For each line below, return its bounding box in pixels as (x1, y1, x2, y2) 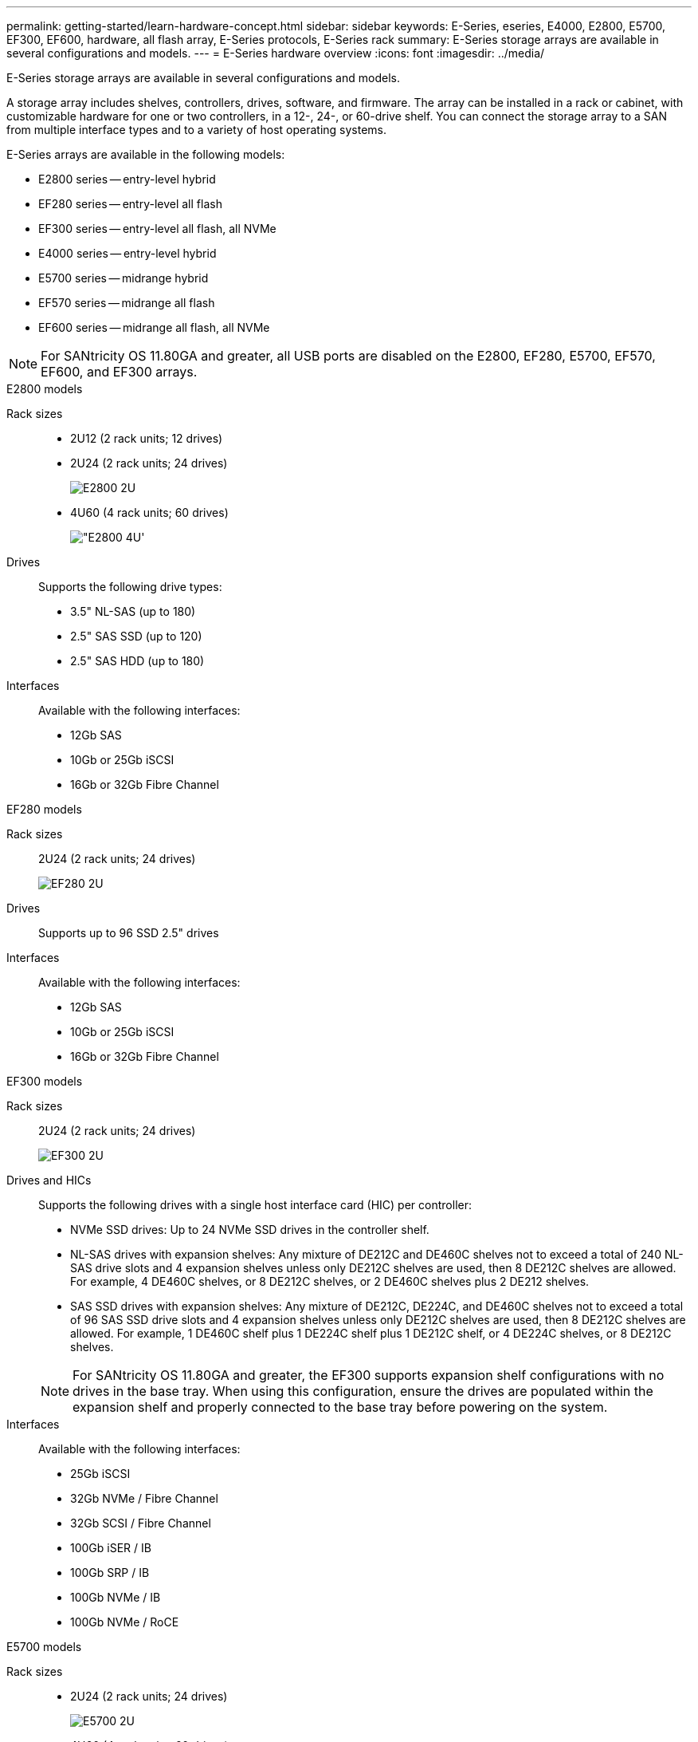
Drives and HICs (6, 1173, 92, 1187)
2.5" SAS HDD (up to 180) (70, 654, 205, 668)
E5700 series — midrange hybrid (38, 271, 209, 285)
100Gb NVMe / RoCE (70, 1615, 179, 1629)
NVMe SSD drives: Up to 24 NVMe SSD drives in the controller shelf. (70, 1223, 429, 1236)
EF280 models (6, 802, 82, 816)
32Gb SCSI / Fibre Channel (70, 1516, 211, 1530)
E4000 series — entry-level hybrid (38, 246, 217, 260)
